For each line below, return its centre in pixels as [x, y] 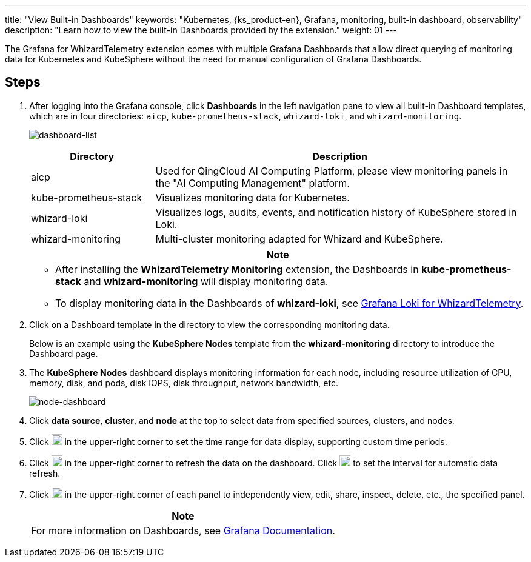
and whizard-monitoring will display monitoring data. [206, 281]
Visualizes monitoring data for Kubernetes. [252, 197]
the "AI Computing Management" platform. [252, 183]
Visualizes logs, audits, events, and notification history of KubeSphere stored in [336, 212]
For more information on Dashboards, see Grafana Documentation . [183, 530]
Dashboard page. [64, 353]
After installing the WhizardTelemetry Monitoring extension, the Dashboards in [237, 269]
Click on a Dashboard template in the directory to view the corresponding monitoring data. [209, 324]
